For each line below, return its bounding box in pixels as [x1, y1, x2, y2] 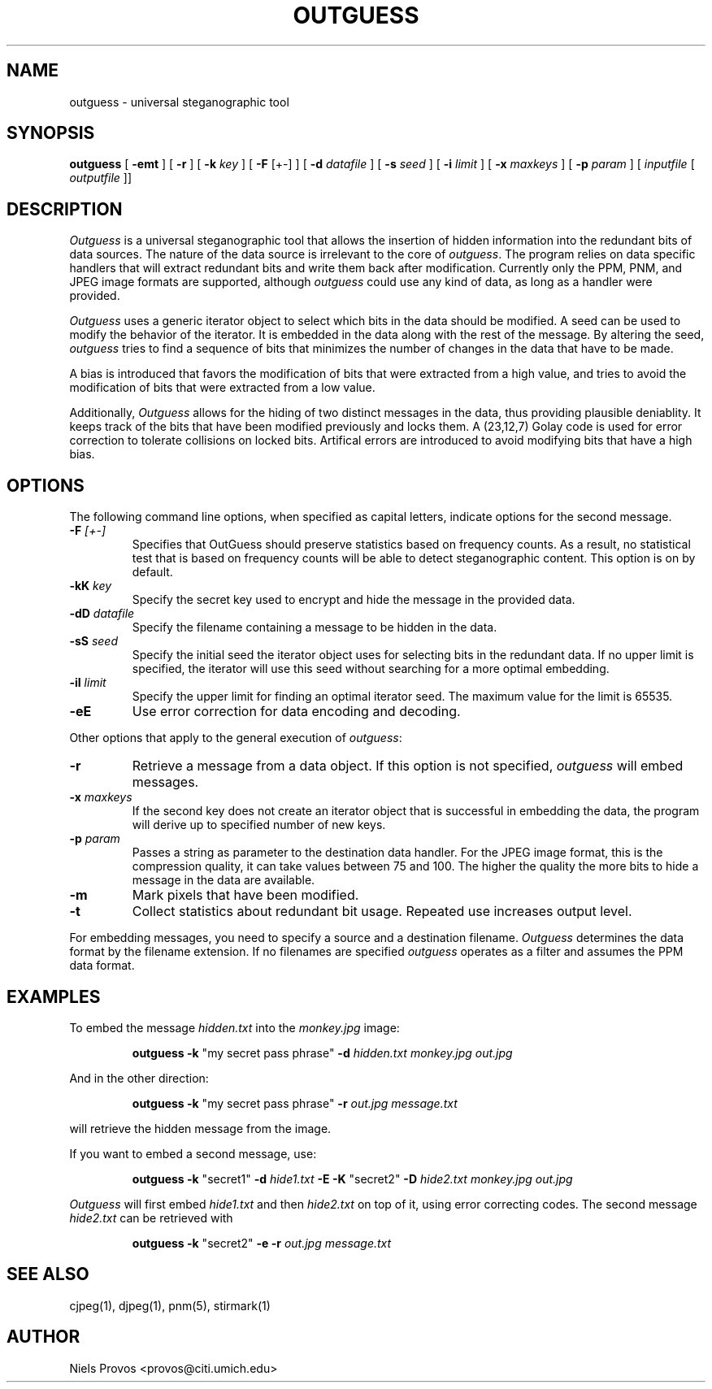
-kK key [69, 579, 112, 593]
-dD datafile [69, 606, 135, 621]
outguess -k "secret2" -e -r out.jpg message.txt [132, 1235, 392, 1250]
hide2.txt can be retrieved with [69, 1210, 233, 1225]
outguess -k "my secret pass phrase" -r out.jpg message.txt [132, 1096, 458, 1110]
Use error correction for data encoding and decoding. [132, 703, 461, 720]
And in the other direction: [69, 1070, 209, 1085]
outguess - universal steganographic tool [69, 94, 289, 109]
